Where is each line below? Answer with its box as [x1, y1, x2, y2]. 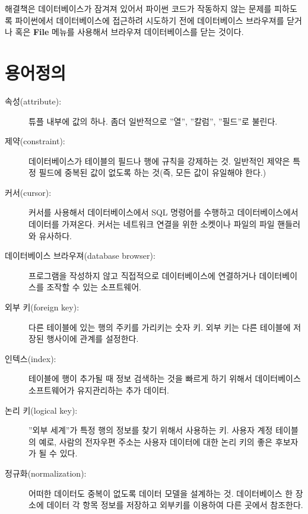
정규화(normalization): [5, 467, 87, 479]
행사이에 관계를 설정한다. [46, 332, 139, 345]
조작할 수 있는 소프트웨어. [46, 281, 141, 293]
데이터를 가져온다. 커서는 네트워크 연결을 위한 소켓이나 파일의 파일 [28, 218, 275, 230]
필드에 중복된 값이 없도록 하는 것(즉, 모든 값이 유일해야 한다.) [39, 166, 266, 179]
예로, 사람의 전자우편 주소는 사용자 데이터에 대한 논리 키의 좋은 [39, 435, 273, 448]
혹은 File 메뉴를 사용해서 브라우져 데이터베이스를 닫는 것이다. [15, 26, 244, 38]
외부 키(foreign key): [5, 301, 80, 313]
